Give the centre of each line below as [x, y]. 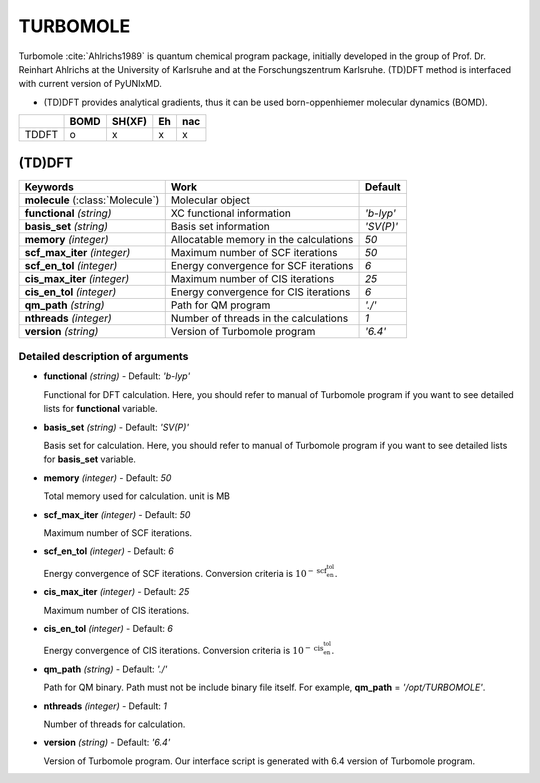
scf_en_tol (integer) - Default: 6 [108, 551]
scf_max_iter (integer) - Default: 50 [117, 514]
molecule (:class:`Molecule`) [92, 200]
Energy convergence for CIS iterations [260, 292]
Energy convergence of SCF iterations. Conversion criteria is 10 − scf [185, 572]
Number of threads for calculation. [114, 724]
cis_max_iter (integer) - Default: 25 [116, 592]
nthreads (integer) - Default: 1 [105, 706]
